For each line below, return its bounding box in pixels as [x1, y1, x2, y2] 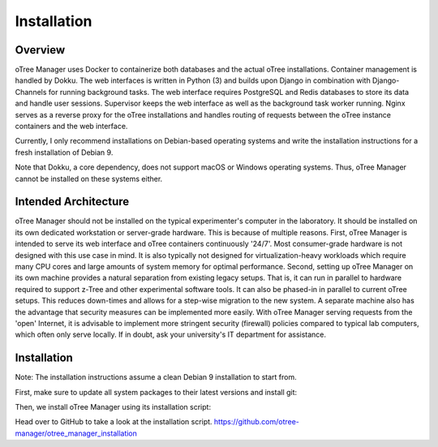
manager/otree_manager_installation [15, 428, 138, 438]
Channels [15, 87, 47, 97]
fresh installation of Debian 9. [15, 147, 114, 157]
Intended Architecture [15, 195, 130, 208]
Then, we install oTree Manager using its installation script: [15, 402, 211, 412]
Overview [15, 43, 66, 57]
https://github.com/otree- [213, 417, 300, 427]
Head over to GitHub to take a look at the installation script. [15, 417, 213, 427]
